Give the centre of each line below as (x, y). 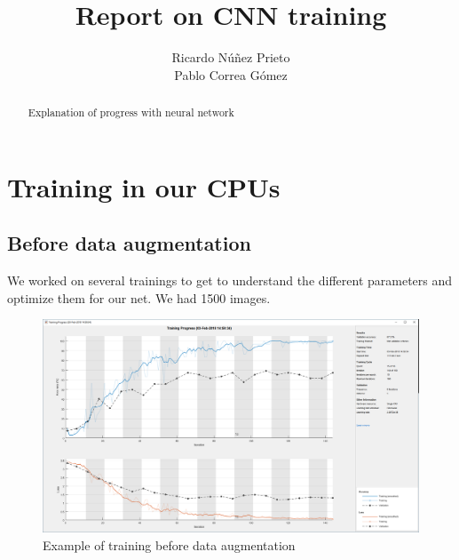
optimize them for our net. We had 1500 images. (139, 297)
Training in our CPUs (144, 186)
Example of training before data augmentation (169, 544)
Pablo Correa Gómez (231, 74)
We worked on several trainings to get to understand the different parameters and (230, 280)
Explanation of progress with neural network (131, 112)
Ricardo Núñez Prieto (231, 57)
